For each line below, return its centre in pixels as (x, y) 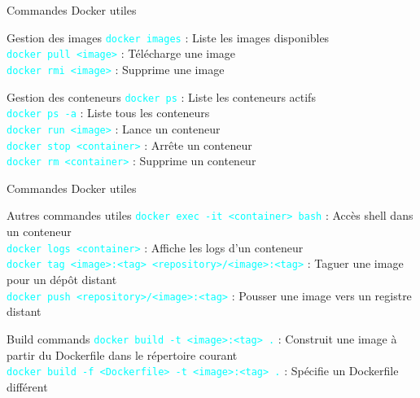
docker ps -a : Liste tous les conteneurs (108, 113)
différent (27, 386)
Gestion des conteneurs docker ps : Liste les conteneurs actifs (161, 96)
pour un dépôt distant (62, 279)
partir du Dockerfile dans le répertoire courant (122, 354)
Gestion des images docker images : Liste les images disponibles (168, 37)
